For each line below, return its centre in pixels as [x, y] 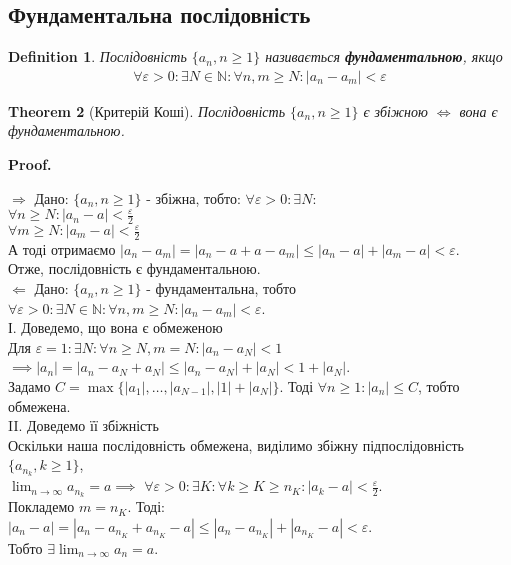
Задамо [29, 386]
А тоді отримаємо [62, 248]
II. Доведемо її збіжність [83, 425]
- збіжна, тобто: [193, 197]
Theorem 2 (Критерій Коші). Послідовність [147, 110]
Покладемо [41, 506]
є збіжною [395, 110]
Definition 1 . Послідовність [97, 56]
